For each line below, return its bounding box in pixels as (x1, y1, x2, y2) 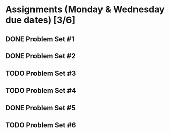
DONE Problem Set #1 (5, 35, 75, 43)
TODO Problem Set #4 (5, 86, 76, 95)
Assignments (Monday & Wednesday (5, 4, 165, 15)
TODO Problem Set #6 (5, 121, 76, 129)
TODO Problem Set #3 (5, 69, 76, 78)
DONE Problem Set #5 (5, 104, 76, 112)
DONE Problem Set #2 (5, 52, 76, 60)
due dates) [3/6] (5, 14, 76, 26)
